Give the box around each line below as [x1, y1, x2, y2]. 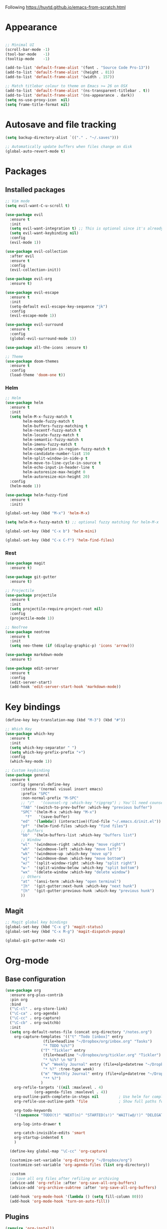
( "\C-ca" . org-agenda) [9, 1011, 59, 1016]
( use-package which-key [5, 731, 55, 736]
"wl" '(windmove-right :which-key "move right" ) [20, 842, 126, 847]
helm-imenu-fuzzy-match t [23, 442, 77, 447]
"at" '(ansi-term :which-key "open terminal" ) [20, 879, 121, 884]
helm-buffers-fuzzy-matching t [23, 423, 88, 429]
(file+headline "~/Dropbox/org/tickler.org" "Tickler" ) [43, 1053, 162, 1058]
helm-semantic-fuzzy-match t [23, 438, 83, 443]
